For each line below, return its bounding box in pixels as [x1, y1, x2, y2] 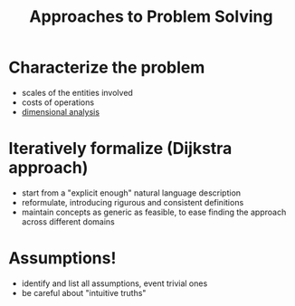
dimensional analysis [21, 106, 100, 117]
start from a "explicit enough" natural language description [21, 187, 242, 198]
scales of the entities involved [21, 87, 133, 98]
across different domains [21, 215, 115, 227]
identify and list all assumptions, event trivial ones [21, 278, 208, 289]
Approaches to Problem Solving [29, 6, 273, 27]
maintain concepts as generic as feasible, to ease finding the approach [21, 206, 287, 217]
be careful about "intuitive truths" [21, 287, 147, 298]
